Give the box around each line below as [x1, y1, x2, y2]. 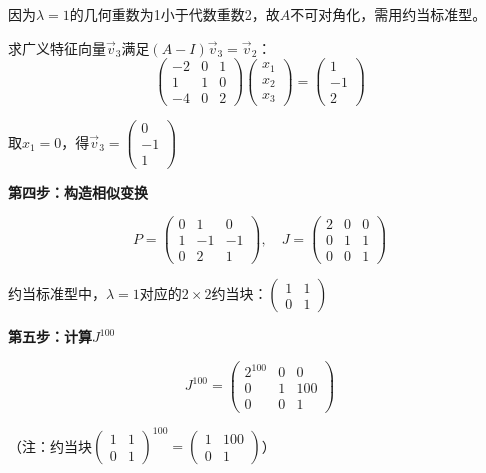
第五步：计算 [8, 326, 92, 347]
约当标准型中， [8, 283, 106, 304]
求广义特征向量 [8, 37, 106, 58]
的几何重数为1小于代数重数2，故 [69, 4, 280, 24]
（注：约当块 [8, 435, 92, 455]
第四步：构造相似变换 [8, 181, 148, 202]
